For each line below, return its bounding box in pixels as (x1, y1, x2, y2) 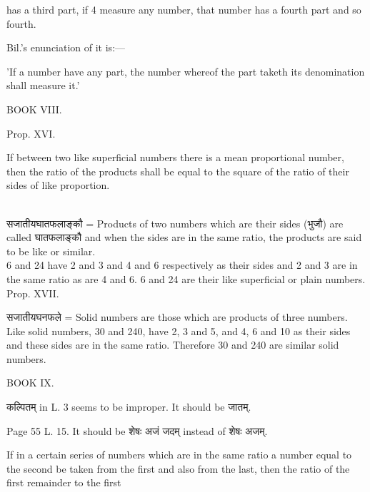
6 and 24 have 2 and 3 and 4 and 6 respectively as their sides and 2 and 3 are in (6, 257, 358, 272)
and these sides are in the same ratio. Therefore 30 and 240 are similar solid (6, 337, 339, 352)
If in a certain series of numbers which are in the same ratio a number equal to (6, 447, 352, 462)
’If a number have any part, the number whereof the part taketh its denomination (6, 63, 365, 78)
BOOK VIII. (6, 101, 62, 116)
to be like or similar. (6, 243, 96, 258)
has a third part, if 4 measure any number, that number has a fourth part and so (6, 2, 361, 16)
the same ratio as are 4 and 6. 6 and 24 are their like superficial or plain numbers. (6, 271, 366, 286)
